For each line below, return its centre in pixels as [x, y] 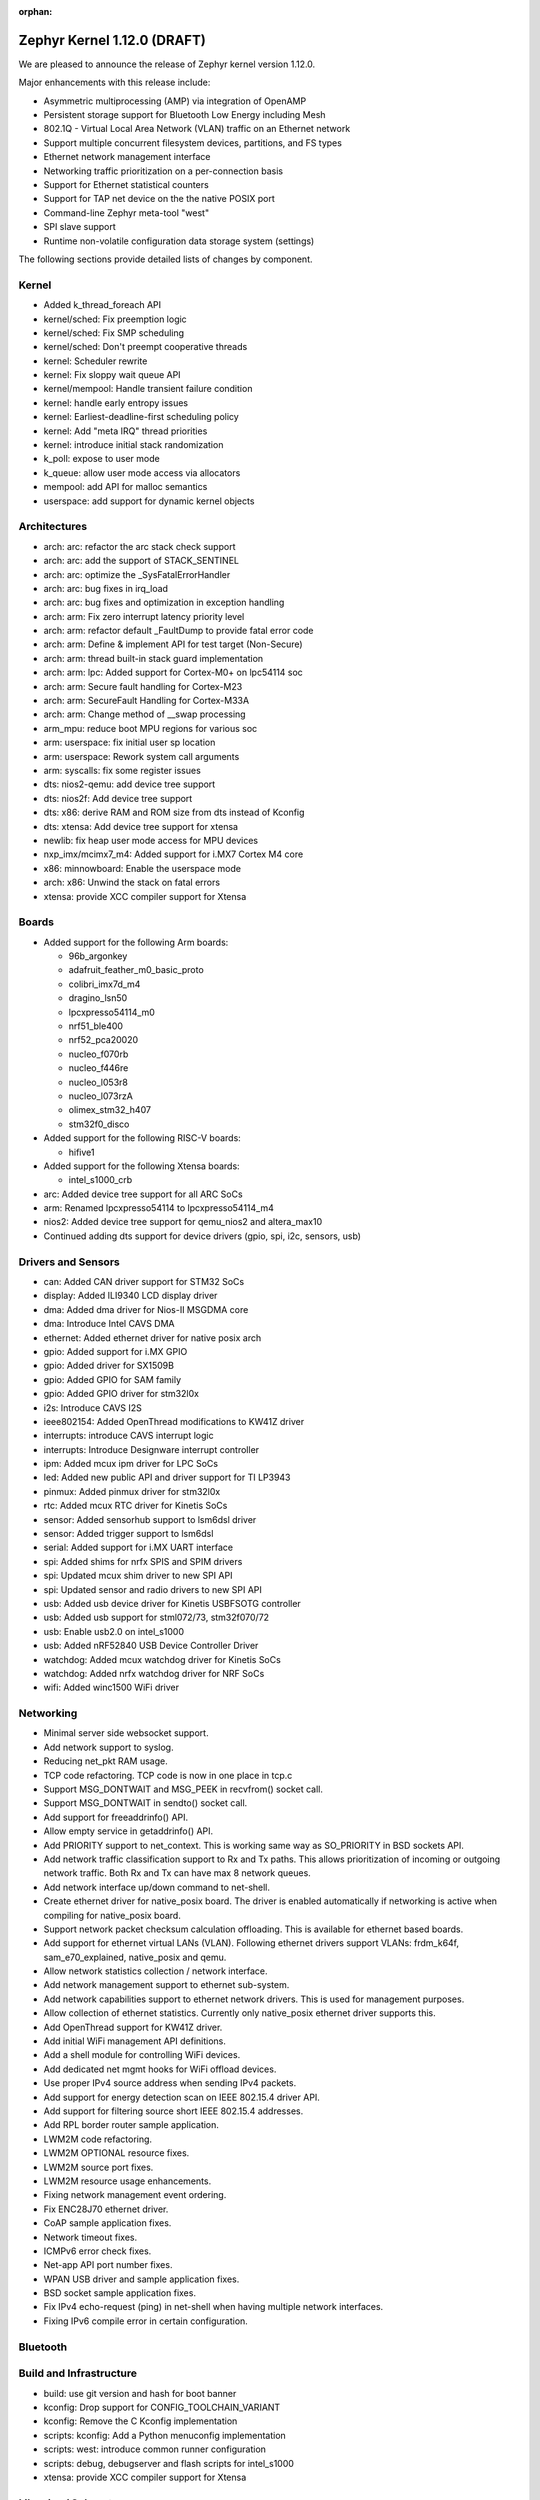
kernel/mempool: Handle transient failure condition [148, 389]
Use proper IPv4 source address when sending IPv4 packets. [170, 2083]
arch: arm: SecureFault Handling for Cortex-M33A [146, 701]
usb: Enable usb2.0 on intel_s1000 [114, 1631]
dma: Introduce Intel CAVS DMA [109, 1324]
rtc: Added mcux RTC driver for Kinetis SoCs [135, 1506]
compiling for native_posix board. [112, 1915]
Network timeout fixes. [90, 2237]
